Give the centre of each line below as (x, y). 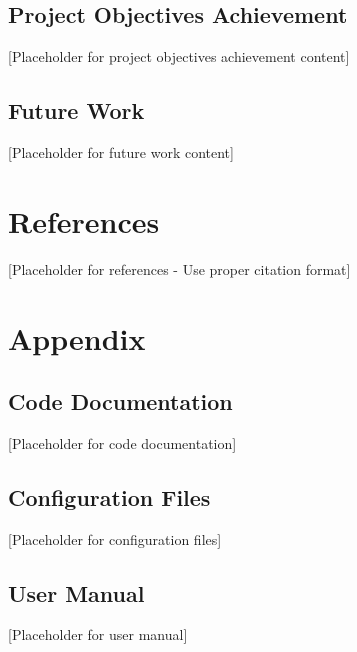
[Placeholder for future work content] (121, 152)
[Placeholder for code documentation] (122, 442)
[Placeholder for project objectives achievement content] (179, 56)
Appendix (77, 337)
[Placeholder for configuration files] (115, 538)
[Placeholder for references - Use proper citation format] (179, 268)
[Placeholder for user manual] (98, 634)
